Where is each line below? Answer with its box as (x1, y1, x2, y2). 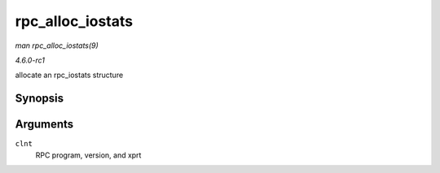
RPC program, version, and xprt (35, 150, 142, 160)
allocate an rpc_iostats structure (15, 70, 124, 80)
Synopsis (15, 92, 64, 106)
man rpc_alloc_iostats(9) (15, 41, 99, 50)
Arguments (15, 118, 74, 132)
